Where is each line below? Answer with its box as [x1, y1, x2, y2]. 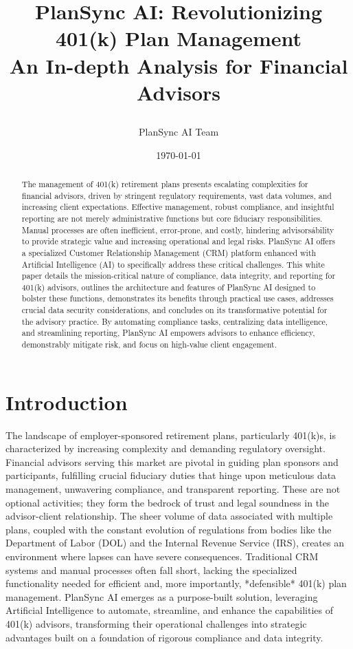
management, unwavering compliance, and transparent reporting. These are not [5, 482, 341, 496]
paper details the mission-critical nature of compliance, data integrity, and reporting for [21, 270, 336, 281]
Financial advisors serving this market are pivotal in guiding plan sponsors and [5, 454, 339, 469]
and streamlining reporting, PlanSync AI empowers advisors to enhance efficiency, [21, 327, 315, 339]
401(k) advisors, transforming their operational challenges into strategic [5, 617, 307, 631]
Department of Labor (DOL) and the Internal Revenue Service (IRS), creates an [5, 535, 344, 550]
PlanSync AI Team [138, 124, 219, 138]
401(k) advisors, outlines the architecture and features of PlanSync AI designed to [21, 281, 316, 292]
